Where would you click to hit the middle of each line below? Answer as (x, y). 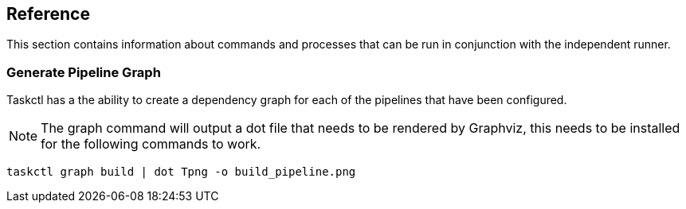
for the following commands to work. (151, 144)
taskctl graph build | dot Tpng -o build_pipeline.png (181, 172)
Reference (48, 14)
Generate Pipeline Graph (84, 72)
